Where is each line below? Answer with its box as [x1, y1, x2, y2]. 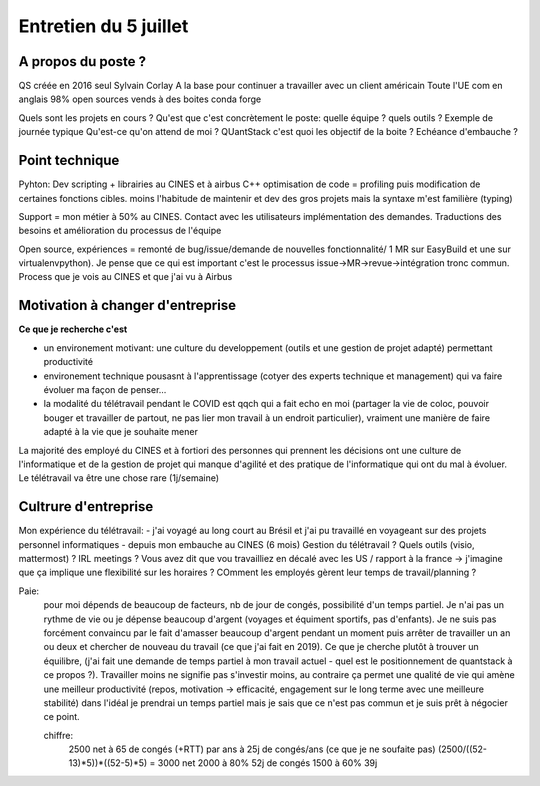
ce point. [43, 711, 80, 723]
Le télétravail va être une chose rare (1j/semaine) [18, 472, 220, 484]
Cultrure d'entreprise [18, 498, 154, 515]
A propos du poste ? [18, 53, 147, 70]
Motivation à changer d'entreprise [18, 297, 237, 314]
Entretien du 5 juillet [18, 15, 189, 37]
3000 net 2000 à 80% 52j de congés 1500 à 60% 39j [157, 757, 378, 769]
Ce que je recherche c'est [18, 323, 128, 335]
